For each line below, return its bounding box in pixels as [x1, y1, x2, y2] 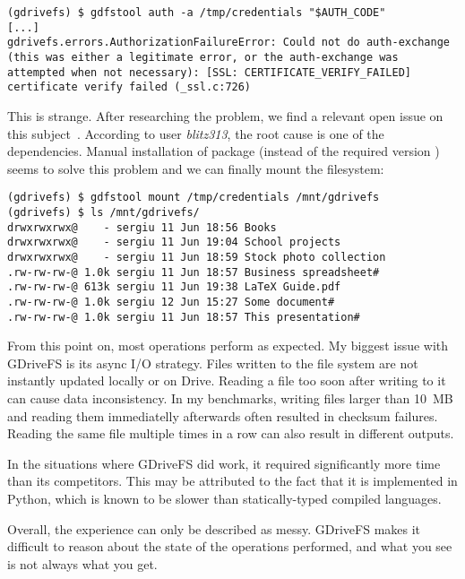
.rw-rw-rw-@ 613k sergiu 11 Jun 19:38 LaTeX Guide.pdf [7, 281, 341, 294]
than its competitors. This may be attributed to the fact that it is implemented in [7, 471, 458, 490]
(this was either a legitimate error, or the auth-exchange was [7, 50, 399, 64]
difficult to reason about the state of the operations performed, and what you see [7, 537, 452, 556]
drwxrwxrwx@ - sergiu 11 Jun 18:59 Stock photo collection [7, 250, 386, 264]
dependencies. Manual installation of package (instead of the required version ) [7, 142, 440, 160]
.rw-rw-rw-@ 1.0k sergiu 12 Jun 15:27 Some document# [7, 295, 335, 308]
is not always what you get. [7, 554, 158, 573]
